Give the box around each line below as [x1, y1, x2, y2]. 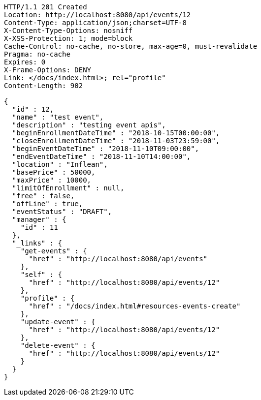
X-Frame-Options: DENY [4, 66, 92, 74]
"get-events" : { [20, 247, 87, 255]
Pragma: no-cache [4, 50, 70, 58]
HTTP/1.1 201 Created [4, 3, 87, 11]
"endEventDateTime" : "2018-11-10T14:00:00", [12, 153, 191, 160]
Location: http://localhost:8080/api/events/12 [4, 11, 191, 19]
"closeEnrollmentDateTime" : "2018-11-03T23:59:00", [12, 137, 220, 145]
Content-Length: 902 [4, 82, 83, 90]
